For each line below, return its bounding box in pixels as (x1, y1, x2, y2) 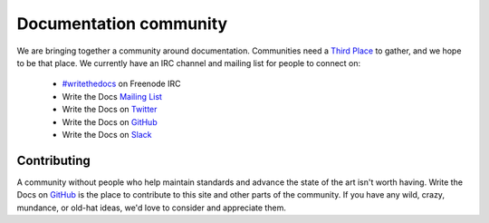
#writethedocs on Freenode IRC (62, 78, 181, 90)
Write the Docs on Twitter (62, 104, 158, 115)
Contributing (16, 152, 91, 168)
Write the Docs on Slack (62, 129, 152, 140)
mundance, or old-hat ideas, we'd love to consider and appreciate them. (16, 202, 287, 213)
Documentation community (16, 14, 228, 34)
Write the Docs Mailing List (62, 91, 163, 102)
